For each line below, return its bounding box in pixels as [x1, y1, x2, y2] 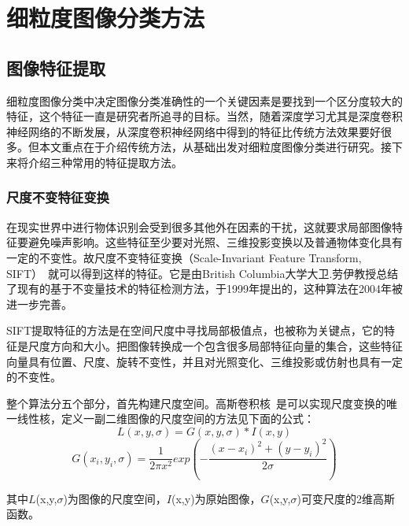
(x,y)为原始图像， [171, 490, 261, 506]
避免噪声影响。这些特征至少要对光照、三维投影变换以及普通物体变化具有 [28, 234, 403, 250]
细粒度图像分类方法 [6, 2, 205, 34]
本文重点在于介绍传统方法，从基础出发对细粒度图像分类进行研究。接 [39, 139, 392, 155]
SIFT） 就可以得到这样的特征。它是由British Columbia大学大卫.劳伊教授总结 [6, 265, 399, 281]
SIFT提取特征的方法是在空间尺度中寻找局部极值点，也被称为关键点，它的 [6, 322, 385, 339]
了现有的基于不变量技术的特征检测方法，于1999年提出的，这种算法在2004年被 [6, 280, 403, 297]
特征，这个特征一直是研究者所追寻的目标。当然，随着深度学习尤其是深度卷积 [6, 108, 403, 124]
